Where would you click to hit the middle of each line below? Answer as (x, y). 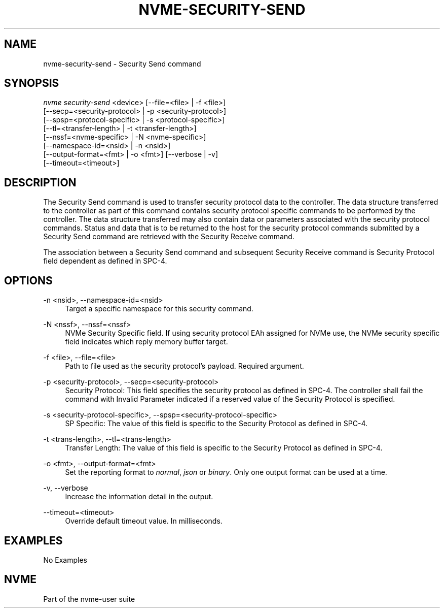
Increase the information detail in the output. (139, 497)
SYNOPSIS (32, 83)
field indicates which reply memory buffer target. (146, 342)
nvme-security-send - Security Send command (122, 63)
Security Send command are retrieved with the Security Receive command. (169, 237)
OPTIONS (28, 280)
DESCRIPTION (40, 182)
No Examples (65, 560)
